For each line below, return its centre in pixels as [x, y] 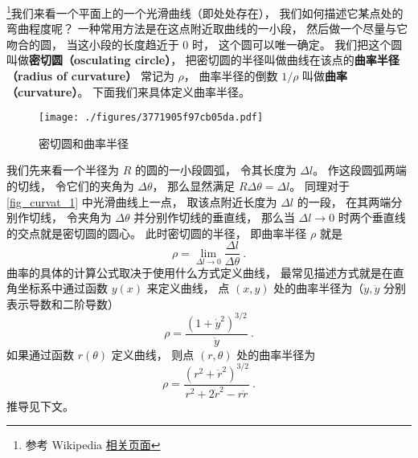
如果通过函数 [40, 354]
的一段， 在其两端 [344, 201]
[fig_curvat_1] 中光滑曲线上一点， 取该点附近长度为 [142, 201]
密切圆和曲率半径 [84, 143]
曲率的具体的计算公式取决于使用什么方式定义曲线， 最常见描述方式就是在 [200, 272]
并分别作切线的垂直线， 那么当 [214, 217]
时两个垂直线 [372, 217]
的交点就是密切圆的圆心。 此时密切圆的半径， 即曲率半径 [157, 233]
